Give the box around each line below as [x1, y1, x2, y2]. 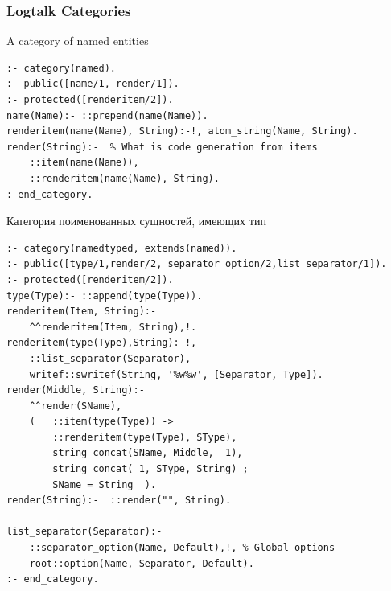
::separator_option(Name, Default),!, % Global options [29, 542, 335, 554]
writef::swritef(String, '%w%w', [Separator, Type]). [29, 368, 323, 380]
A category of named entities [6, 32, 149, 49]
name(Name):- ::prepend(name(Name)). [6, 109, 208, 121]
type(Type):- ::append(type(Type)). [6, 289, 203, 302]
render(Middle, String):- [6, 384, 145, 396]
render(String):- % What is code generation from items [6, 141, 318, 153]
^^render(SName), [29, 400, 122, 412]
